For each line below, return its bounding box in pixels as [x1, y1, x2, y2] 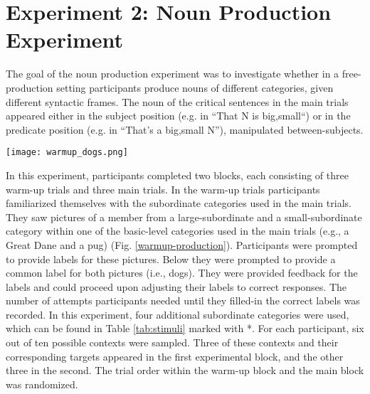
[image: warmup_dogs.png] [6, 147, 128, 158]
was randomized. [6, 376, 78, 391]
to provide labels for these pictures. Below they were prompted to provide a [6, 251, 336, 266]
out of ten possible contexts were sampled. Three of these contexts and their [6, 335, 339, 350]
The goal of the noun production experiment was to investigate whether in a [6, 66, 339, 81]
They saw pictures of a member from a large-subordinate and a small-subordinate [6, 209, 362, 224]
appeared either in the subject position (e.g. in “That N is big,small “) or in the [6, 108, 351, 123]
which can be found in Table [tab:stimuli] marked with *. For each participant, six [6, 321, 364, 336]
